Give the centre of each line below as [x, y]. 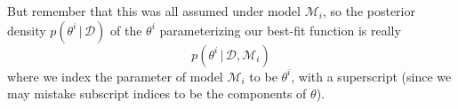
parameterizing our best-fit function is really [280, 30]
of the [126, 30]
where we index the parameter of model [115, 76]
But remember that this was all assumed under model [154, 11]
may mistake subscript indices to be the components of [157, 93]
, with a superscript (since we [371, 76]
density [27, 30]
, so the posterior [369, 11]
